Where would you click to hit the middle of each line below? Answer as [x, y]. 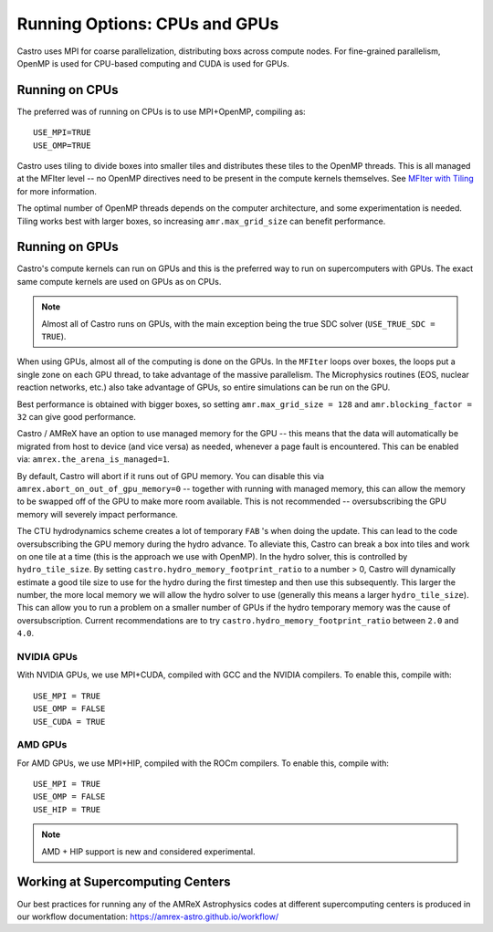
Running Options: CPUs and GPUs [148, 24]
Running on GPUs [68, 247]
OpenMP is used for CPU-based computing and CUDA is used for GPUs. [153, 63]
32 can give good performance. [77, 417]
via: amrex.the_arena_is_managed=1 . [94, 459]
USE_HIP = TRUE [67, 809]
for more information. [57, 191]
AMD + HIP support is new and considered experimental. [148, 851]
